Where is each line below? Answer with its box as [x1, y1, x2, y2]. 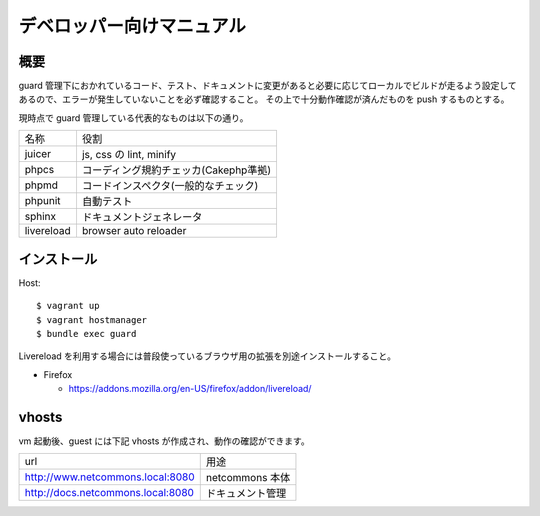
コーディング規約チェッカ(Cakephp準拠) [81, 163, 272, 177]
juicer [24, 147, 52, 161]
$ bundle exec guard [36, 328, 137, 339]
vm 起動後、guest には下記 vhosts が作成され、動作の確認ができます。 [18, 435, 310, 447]
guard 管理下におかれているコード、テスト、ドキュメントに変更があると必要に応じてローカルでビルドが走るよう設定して [18, 80, 517, 92]
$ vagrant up [36, 300, 100, 312]
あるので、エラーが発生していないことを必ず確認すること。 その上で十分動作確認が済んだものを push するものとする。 [18, 93, 510, 105]
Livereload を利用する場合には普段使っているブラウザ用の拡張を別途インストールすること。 [18, 350, 397, 362]
